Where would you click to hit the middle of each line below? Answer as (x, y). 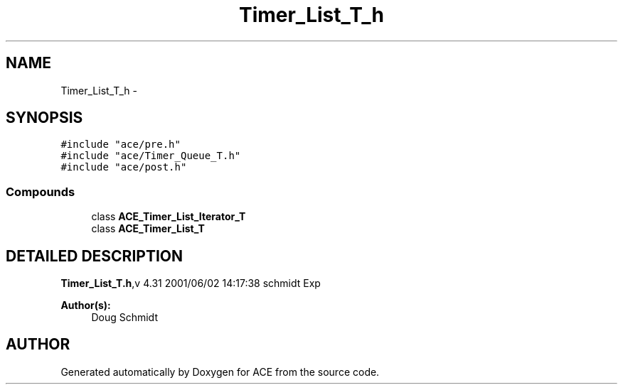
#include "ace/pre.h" (121, 145)
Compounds (41, 191)
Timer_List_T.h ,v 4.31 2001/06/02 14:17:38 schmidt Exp (191, 283)
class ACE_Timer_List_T (148, 229)
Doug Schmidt (124, 318)
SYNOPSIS (44, 118)
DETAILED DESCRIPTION (95, 256)
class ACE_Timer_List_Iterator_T (169, 217)
